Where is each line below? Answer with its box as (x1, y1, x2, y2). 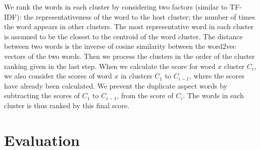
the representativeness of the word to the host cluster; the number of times (23, 11, 255, 22)
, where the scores (189, 70, 245, 81)
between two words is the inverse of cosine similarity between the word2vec (4, 41, 236, 51)
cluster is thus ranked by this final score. (4, 100, 130, 110)
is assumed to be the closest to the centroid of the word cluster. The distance (4, 31, 243, 41)
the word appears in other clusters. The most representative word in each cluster (4, 21, 254, 32)
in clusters (121, 70, 152, 81)
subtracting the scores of (4, 90, 80, 101)
